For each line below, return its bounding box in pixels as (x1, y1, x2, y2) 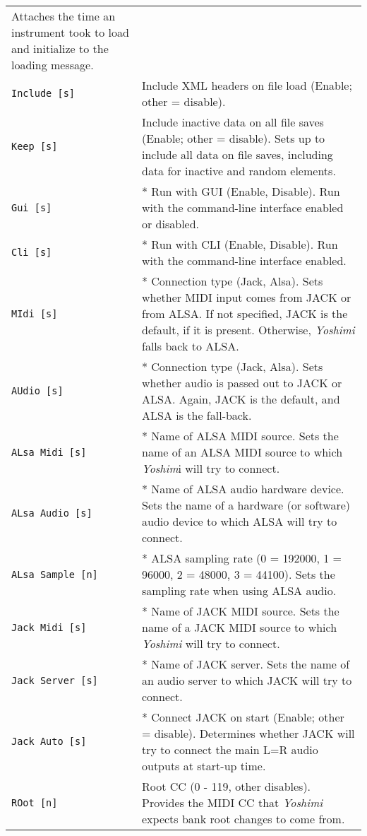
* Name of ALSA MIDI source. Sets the (141, 428, 339, 444)
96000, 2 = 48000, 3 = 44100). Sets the (141, 566, 335, 582)
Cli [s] (11, 247, 52, 258)
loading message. (11, 57, 94, 73)
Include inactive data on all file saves (141, 114, 324, 130)
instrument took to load (11, 24, 129, 40)
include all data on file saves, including (141, 146, 333, 163)
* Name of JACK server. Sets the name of (141, 656, 350, 672)
